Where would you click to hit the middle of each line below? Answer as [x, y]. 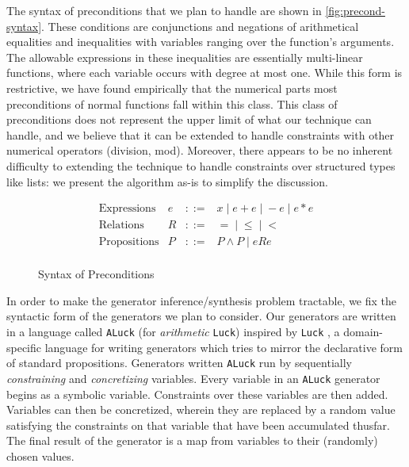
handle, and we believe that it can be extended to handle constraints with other [201, 134]
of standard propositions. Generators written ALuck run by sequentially [179, 363]
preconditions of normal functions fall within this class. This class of [172, 103]
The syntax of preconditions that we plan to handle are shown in [164, 10]
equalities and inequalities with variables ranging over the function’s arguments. [201, 42]
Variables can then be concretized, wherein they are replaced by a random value [201, 410]
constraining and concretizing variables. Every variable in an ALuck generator [193, 378]
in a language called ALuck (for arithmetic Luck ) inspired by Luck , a [173, 332]
